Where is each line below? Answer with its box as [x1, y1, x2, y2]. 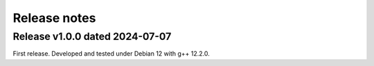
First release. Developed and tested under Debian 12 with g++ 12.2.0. [12, 49, 211, 58]
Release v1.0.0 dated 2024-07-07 [12, 30, 172, 43]
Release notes [12, 10, 96, 25]
